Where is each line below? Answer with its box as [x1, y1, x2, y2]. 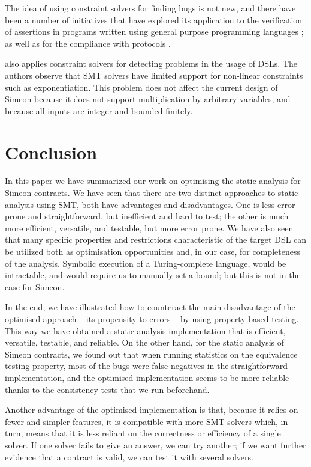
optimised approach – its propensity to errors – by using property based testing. [5, 313, 299, 325]
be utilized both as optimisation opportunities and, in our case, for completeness [5, 245, 300, 258]
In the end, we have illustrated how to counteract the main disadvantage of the [5, 301, 295, 313]
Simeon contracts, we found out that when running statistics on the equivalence [5, 347, 298, 360]
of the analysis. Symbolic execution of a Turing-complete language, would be [5, 257, 286, 269]
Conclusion [5, 139, 98, 164]
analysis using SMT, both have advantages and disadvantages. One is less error [5, 198, 295, 210]
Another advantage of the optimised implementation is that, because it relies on [5, 403, 298, 416]
